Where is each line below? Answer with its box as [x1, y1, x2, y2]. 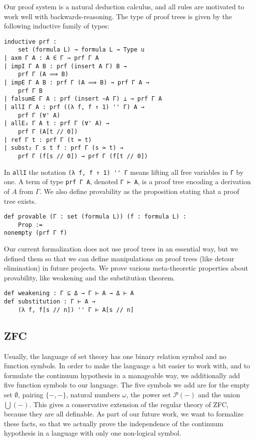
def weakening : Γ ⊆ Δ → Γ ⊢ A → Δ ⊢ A [4, 290, 134, 297]
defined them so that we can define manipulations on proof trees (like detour [4, 253, 234, 263]
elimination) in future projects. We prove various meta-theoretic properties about [4, 263, 248, 273]
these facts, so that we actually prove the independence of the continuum [4, 418, 224, 428]
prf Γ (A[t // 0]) [18, 128, 78, 135]
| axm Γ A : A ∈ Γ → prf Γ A [4, 55, 99, 62]
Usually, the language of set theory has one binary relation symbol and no [4, 351, 227, 361]
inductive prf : [4, 38, 57, 45]
